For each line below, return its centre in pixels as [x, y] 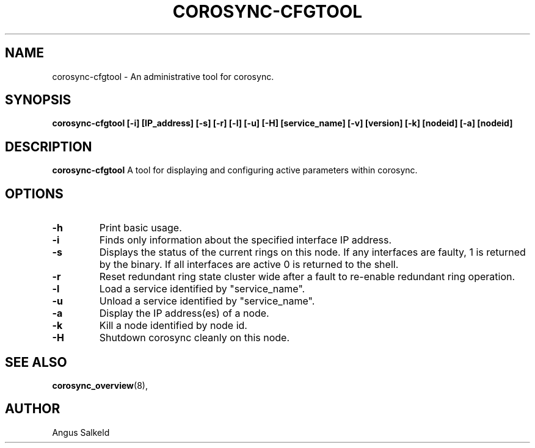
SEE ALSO [36, 362]
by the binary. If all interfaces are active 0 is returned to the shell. [249, 265]
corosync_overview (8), [100, 385]
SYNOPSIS [38, 100]
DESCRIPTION [49, 146]
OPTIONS [34, 193]
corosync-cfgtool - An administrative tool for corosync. [163, 76]
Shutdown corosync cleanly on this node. [195, 338]
